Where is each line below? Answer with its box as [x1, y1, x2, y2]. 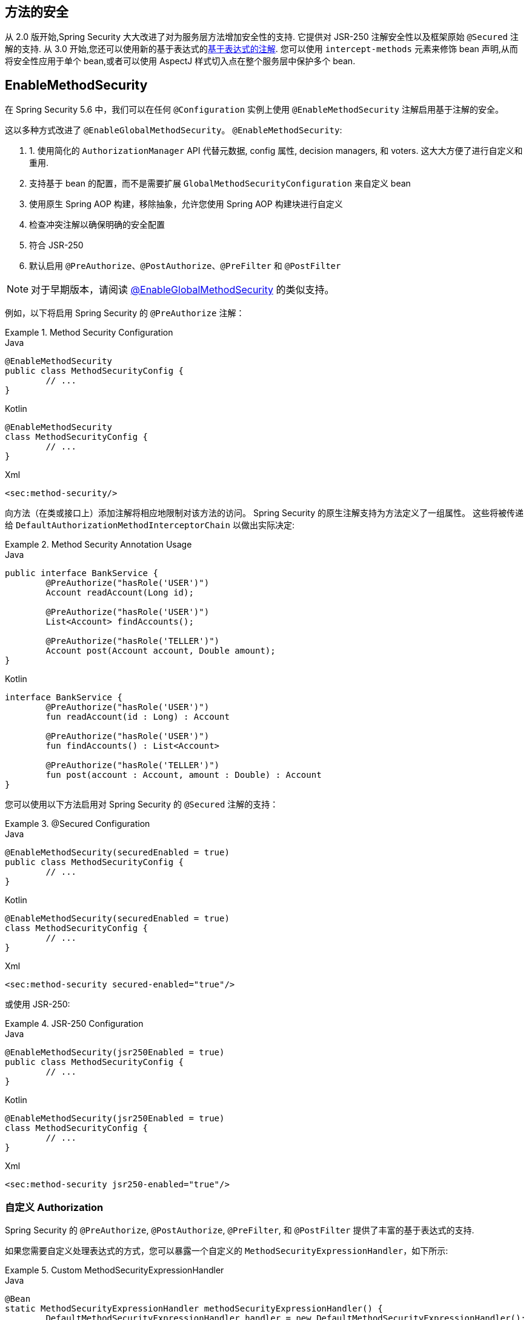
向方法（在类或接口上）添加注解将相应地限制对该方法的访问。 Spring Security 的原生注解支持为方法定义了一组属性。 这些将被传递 [5, 508, 524, 519]
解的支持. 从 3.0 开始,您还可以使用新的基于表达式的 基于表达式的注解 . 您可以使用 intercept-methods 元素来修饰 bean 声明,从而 [5, 44, 518, 55]
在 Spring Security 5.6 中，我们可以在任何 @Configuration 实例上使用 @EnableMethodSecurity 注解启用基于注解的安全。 [5, 104, 504, 115]
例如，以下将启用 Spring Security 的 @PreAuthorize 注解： [5, 308, 245, 319]
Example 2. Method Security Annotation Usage [5, 539, 192, 550]
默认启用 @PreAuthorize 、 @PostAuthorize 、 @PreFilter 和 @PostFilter [29, 260, 341, 271]
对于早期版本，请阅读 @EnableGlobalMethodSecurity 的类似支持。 [31, 284, 334, 296]
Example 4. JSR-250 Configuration [5, 1018, 144, 1029]
